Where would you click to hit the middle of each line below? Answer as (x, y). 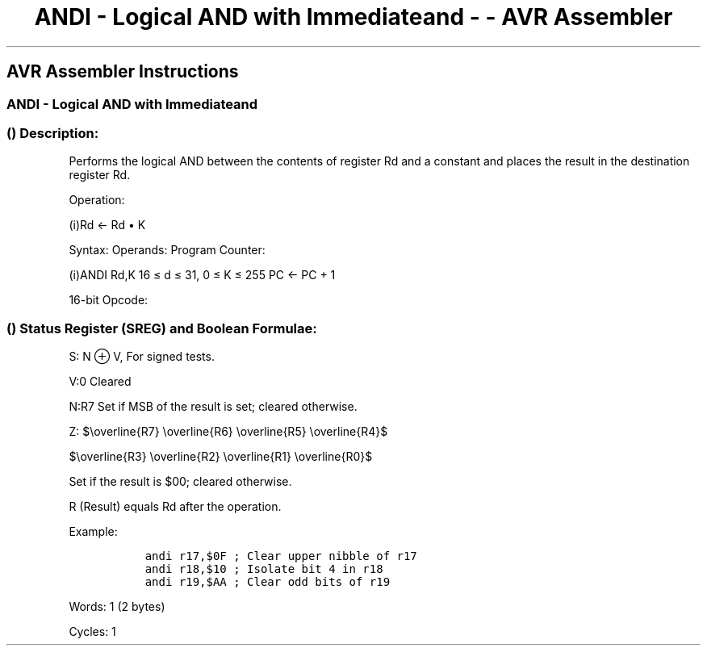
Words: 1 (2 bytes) (117, 607)
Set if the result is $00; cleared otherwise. (180, 482)
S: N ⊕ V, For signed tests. (142, 357)
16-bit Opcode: (109, 300)
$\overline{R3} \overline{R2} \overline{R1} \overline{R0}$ (221, 457)
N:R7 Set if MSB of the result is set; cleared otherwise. (213, 407)
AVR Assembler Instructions (123, 72)
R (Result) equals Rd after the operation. (175, 507)
